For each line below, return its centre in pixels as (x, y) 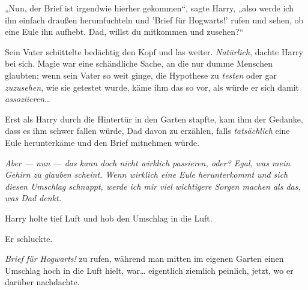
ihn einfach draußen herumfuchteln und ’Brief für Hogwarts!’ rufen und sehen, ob (154, 20)
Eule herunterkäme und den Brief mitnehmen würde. (102, 142)
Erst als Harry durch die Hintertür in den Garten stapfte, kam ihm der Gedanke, (154, 119)
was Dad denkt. (33, 198)
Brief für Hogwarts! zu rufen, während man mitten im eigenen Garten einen (144, 258)
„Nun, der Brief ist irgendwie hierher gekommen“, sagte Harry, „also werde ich (149, 8)
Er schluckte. (29, 238)
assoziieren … (28, 99)
